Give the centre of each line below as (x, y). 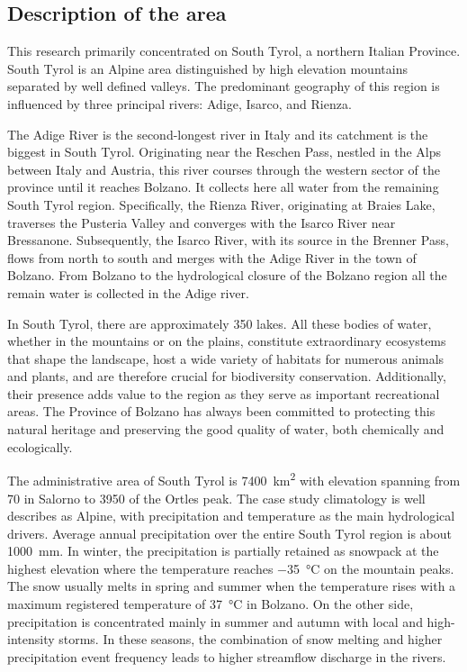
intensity (31, 639)
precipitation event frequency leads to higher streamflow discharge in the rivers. (227, 656)
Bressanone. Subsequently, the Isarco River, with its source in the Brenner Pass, (228, 240)
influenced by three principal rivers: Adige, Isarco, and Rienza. (180, 103)
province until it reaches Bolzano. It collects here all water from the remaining (223, 187)
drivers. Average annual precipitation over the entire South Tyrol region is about (230, 533)
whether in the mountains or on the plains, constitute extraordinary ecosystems (227, 341)
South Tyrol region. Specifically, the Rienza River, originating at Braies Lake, (221, 204)
